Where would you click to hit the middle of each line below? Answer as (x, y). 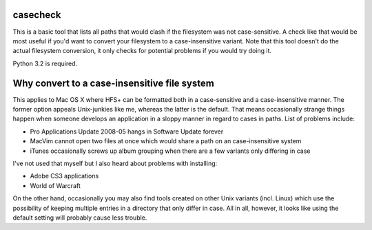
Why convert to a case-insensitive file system (114, 83)
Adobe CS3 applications (64, 176)
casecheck (37, 15)
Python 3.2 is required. (45, 63)
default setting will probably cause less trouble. (80, 218)
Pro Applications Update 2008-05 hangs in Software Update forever (127, 132)
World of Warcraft (55, 185)
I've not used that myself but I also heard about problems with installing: (115, 163)
